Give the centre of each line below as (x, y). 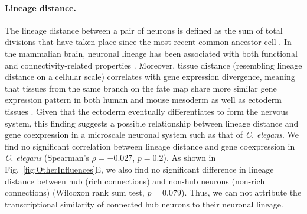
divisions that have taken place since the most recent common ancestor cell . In (148, 42)
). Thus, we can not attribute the (241, 192)
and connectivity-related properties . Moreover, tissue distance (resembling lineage (153, 65)
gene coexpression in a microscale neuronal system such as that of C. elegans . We (152, 134)
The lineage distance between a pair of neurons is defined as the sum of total (144, 30)
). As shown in (190, 158)
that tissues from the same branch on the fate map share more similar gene (141, 88)
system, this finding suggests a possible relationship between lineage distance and (152, 123)
